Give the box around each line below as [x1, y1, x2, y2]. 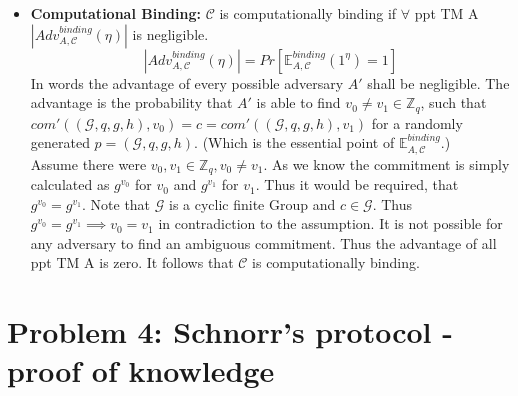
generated [30, 132, 90, 153]
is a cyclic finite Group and [168, 193, 336, 214]
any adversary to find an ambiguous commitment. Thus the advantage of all [30, 232, 497, 253]
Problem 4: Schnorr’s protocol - [7, 311, 453, 352]
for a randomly [371, 112, 463, 133]
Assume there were [30, 153, 147, 174]
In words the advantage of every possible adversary [30, 72, 344, 93]
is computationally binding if [219, 3, 397, 23]
